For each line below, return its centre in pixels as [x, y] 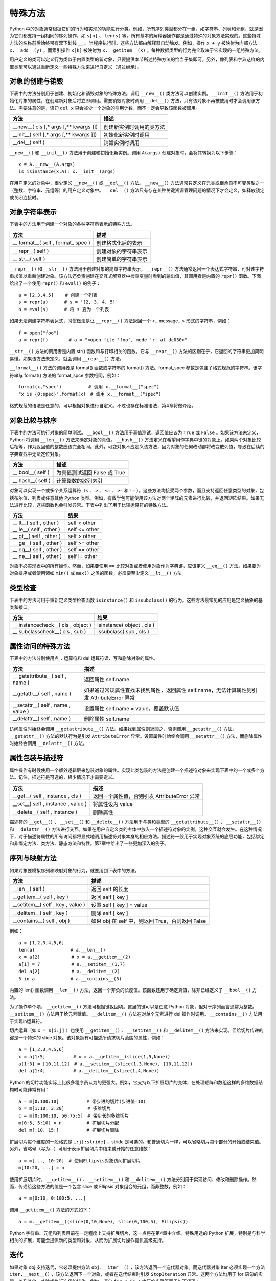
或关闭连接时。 [25, 197]
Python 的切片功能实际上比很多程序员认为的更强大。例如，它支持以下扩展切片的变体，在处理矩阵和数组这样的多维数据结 [136, 1082]
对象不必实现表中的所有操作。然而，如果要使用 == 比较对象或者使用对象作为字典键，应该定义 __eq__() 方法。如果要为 [135, 566]
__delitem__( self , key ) [40, 913]
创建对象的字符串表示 [122, 251]
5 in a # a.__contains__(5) [70, 978]
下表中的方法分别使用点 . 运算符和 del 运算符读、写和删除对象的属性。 [84, 658]
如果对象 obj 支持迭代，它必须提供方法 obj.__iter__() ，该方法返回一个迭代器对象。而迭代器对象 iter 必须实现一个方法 [137, 1267]
